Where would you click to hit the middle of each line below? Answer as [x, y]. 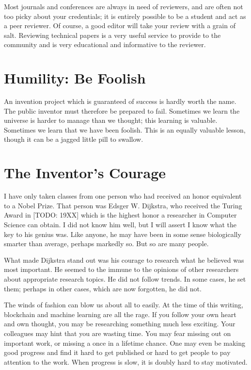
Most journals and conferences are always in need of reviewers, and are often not [124, 6]
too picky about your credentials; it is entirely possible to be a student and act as [125, 16]
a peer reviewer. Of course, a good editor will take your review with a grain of [120, 25]
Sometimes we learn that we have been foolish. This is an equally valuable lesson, [125, 129]
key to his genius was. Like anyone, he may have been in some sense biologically [123, 234]
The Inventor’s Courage [85, 173]
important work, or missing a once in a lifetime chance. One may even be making [125, 343]
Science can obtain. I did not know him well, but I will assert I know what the [120, 224]
